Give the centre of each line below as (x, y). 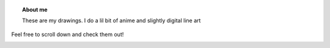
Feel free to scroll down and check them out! (68, 34)
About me (35, 10)
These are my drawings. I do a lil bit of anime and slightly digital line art (112, 20)
